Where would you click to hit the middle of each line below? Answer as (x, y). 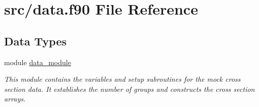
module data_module (38, 62)
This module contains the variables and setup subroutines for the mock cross (122, 79)
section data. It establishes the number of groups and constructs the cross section (129, 89)
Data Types (35, 41)
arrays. (15, 99)
